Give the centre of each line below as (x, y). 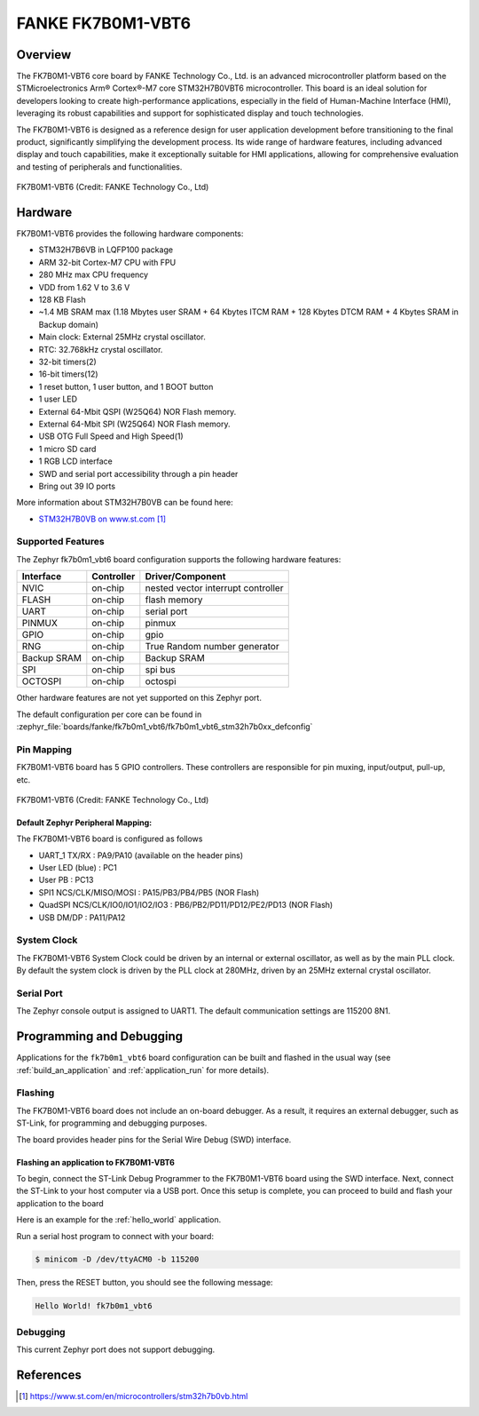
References (49, 1375)
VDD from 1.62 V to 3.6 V (84, 287)
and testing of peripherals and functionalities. (99, 167)
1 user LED (58, 399)
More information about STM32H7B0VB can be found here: (125, 503)
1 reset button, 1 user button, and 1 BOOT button (126, 386)
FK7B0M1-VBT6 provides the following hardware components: (130, 234)
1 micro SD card (67, 449)
